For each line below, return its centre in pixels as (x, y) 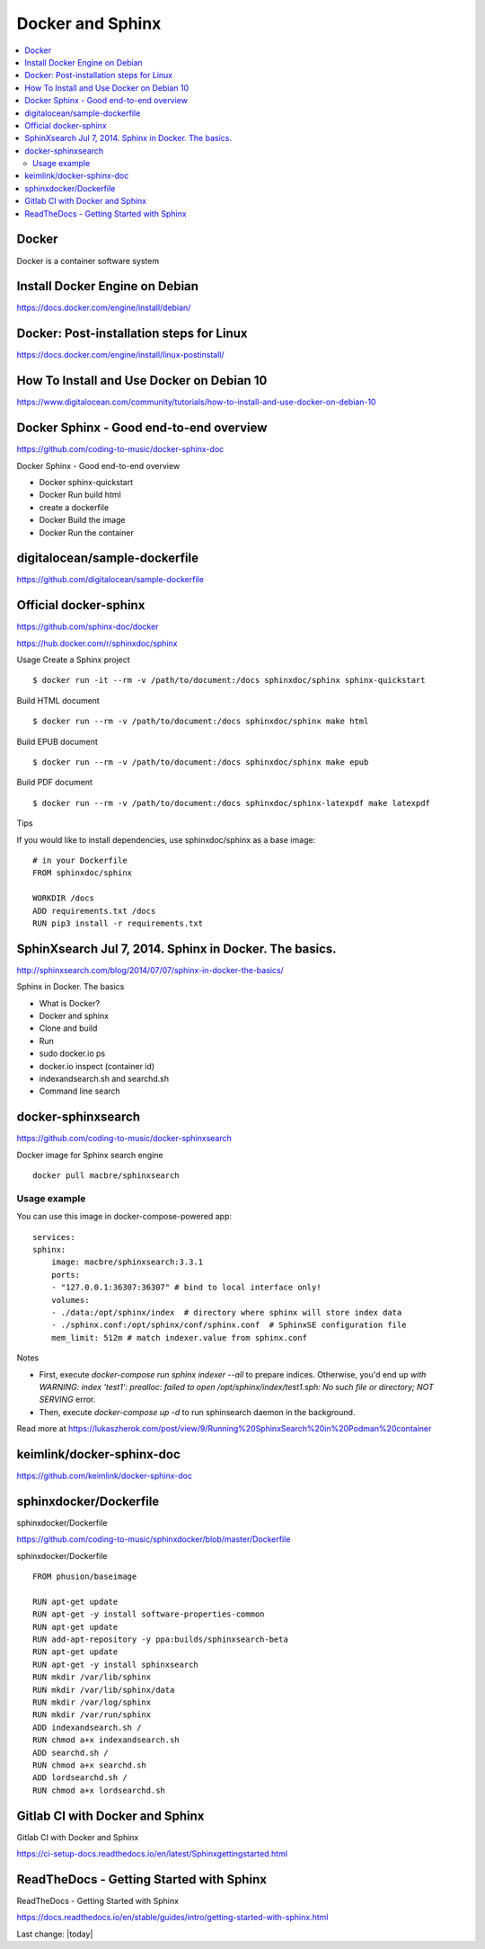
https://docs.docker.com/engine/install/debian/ (104, 308)
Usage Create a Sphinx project (73, 660)
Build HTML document (58, 700)
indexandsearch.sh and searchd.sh (104, 1078)
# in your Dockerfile (80, 860)
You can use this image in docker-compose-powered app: (124, 1217)
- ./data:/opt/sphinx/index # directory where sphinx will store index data (226, 1312)
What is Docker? (70, 1003)
